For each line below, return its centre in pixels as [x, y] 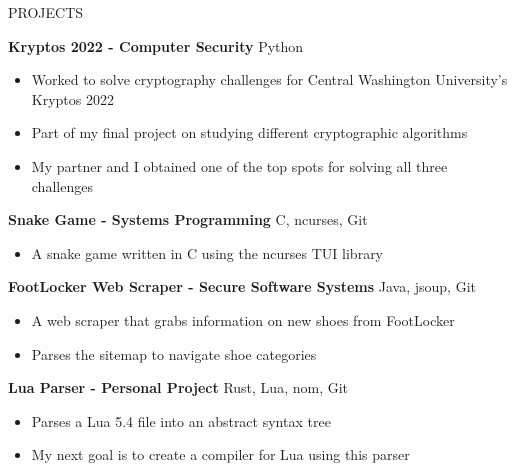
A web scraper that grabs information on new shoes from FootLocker [243, 319]
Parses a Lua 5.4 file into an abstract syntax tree [181, 420]
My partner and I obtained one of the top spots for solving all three [239, 165]
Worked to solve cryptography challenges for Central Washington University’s [269, 79]
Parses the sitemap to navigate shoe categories [174, 353]
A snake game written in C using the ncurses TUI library [207, 252]
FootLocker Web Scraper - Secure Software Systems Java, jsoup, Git [242, 286]
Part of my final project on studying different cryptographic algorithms [249, 132]
